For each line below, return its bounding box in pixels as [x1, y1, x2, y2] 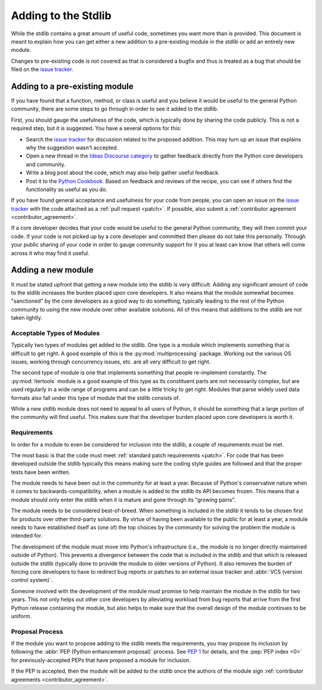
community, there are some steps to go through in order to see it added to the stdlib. [11, 105, 219, 113]
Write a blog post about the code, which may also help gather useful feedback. [26, 169, 220, 176]
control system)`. [11, 577, 53, 584]
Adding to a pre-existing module [11, 81, 134, 91]
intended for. [11, 532, 43, 540]
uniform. [11, 612, 32, 620]
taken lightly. [11, 314, 43, 322]
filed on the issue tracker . [11, 66, 74, 73]
